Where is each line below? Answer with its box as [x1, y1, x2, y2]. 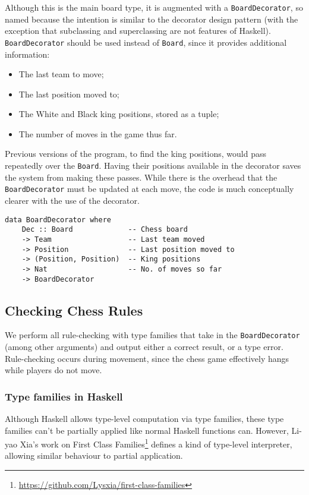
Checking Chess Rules [5, 301, 143, 319]
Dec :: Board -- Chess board [21, 225, 188, 234]
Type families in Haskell [5, 389, 123, 403]
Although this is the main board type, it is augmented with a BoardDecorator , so [5, 1, 303, 13]
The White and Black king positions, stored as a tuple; [18, 108, 219, 120]
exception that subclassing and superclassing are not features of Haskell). [5, 24, 271, 37]
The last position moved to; [18, 87, 119, 100]
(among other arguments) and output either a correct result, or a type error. [5, 340, 283, 353]
